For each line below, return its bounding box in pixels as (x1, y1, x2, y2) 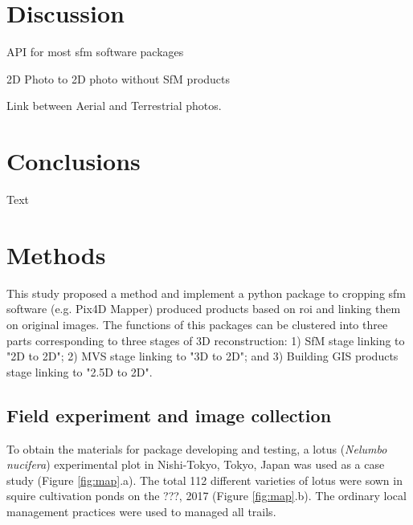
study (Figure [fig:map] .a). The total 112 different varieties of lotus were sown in (6, 471, 403, 488)
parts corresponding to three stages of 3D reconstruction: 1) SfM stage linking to (6, 332, 405, 348)
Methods (6, 238, 106, 271)
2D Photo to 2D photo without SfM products (6, 70, 231, 87)
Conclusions (6, 144, 141, 177)
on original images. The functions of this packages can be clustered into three (6, 315, 388, 332)
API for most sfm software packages (6, 43, 184, 60)
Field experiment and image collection (6, 402, 332, 427)
